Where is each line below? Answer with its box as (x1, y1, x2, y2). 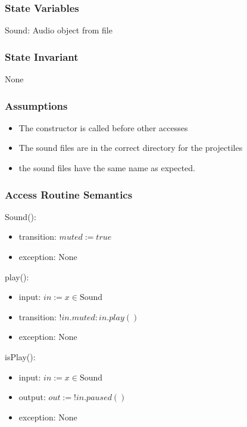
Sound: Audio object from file (5, 24, 112, 36)
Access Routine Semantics (5, 187, 133, 202)
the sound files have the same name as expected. (18, 162, 195, 174)
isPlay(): (5, 351, 36, 363)
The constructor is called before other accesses (18, 121, 188, 134)
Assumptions (5, 98, 68, 113)
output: (18, 391, 46, 403)
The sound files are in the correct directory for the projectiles (18, 141, 243, 154)
